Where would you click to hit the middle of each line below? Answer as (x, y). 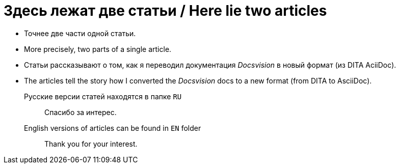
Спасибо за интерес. (81, 112)
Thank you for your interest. (91, 144)
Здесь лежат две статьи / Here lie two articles (165, 11)
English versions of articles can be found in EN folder (113, 128)
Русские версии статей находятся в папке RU (103, 96)
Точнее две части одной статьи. (80, 33)
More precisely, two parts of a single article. (98, 49)
